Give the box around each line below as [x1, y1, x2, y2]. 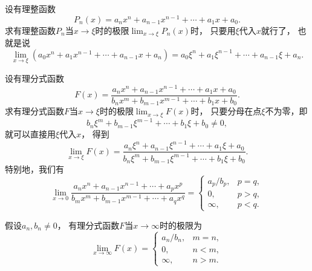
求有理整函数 [5, 24, 56, 36]
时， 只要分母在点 [190, 105, 262, 117]
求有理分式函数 [5, 105, 64, 117]
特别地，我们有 [5, 163, 64, 175]
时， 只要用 [190, 24, 236, 36]
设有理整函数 [5, 2, 56, 15]
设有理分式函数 [5, 71, 64, 84]
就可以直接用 [5, 128, 56, 140]
